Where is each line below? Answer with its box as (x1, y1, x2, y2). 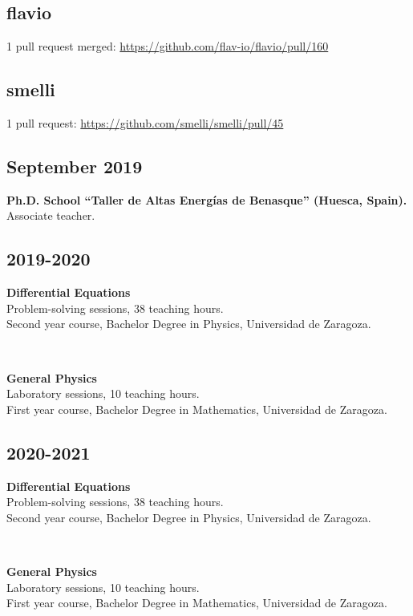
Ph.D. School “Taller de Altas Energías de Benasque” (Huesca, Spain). (6, 191, 407, 208)
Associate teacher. (6, 207, 95, 224)
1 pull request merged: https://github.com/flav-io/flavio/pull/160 (6, 38, 329, 55)
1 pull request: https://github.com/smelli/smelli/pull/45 (6, 115, 284, 131)
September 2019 (6, 153, 143, 178)
